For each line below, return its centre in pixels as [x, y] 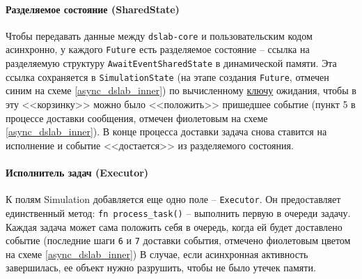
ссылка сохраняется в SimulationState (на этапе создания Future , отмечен [167, 76]
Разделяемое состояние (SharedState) [93, 9]
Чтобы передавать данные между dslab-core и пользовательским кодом [159, 35]
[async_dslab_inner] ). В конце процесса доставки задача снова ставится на [166, 131]
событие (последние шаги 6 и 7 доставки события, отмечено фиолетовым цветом [178, 240]
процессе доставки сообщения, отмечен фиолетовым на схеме [137, 118]
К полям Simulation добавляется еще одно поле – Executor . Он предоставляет [173, 199]
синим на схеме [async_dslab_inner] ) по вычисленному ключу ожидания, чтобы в [181, 90]
